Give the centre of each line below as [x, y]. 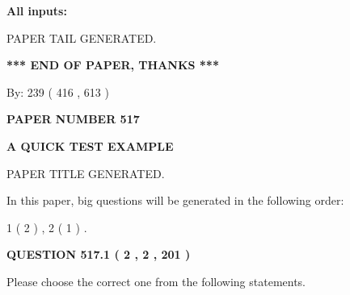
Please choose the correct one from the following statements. [156, 281]
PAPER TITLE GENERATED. [86, 173]
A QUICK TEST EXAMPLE [90, 145]
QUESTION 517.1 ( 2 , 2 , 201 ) [99, 254]
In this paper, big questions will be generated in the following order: [175, 200]
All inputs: [37, 10]
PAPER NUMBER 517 [73, 119]
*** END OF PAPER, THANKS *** [113, 65]
